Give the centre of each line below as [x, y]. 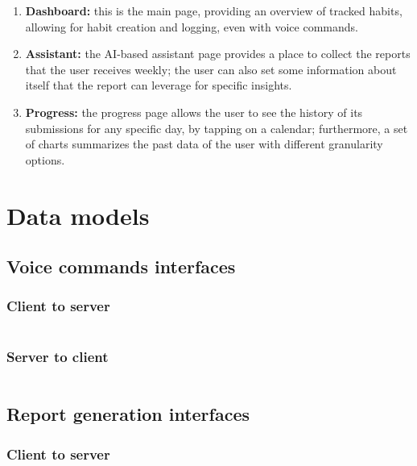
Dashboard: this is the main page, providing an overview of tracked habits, [214, 10]
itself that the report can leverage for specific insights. [159, 85]
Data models [78, 215]
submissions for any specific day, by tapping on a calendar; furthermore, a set [217, 128]
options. [45, 159]
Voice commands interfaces [121, 266]
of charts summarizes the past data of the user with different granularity [204, 144]
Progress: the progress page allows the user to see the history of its [194, 112]
